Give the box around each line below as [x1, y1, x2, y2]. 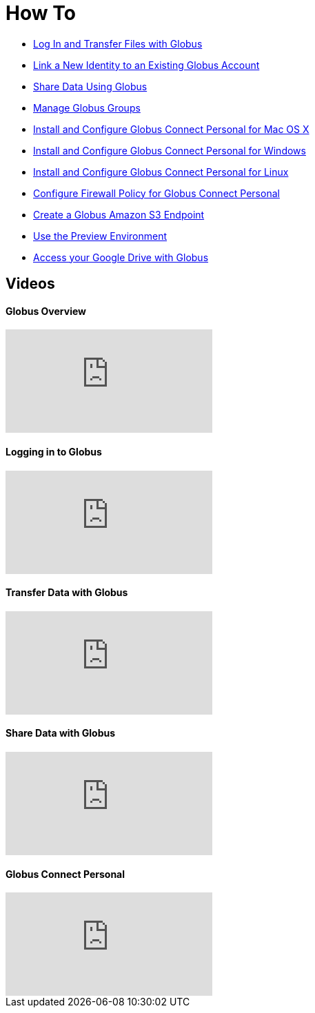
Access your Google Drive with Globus [33, 251, 209, 263]
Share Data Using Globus [33, 80, 148, 92]
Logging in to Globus [6, 446, 102, 458]
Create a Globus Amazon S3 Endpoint [33, 208, 205, 221]
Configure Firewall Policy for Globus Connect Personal [33, 187, 280, 199]
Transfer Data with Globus [6, 586, 128, 599]
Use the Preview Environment [33, 229, 167, 242]
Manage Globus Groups [33, 101, 141, 114]
